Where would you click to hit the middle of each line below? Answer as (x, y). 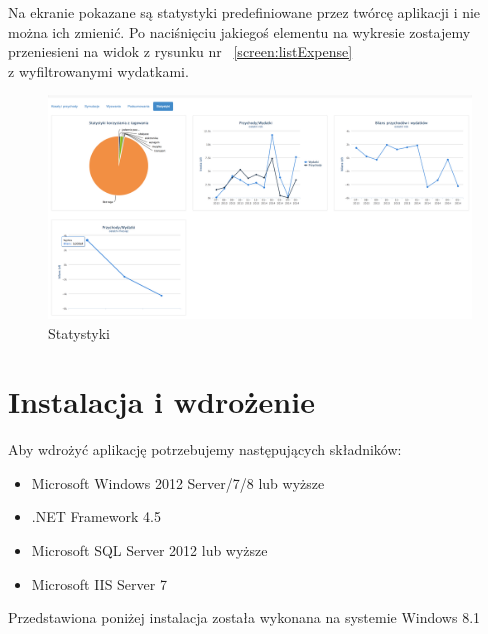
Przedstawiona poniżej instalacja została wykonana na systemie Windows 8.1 (244, 617)
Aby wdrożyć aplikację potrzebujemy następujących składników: (205, 449)
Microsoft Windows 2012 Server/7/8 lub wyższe (178, 482)
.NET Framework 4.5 (96, 516)
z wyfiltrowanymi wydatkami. (98, 70)
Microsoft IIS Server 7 (99, 583)
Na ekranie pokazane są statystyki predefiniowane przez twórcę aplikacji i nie (244, 12)
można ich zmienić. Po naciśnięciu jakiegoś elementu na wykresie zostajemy (239, 31)
